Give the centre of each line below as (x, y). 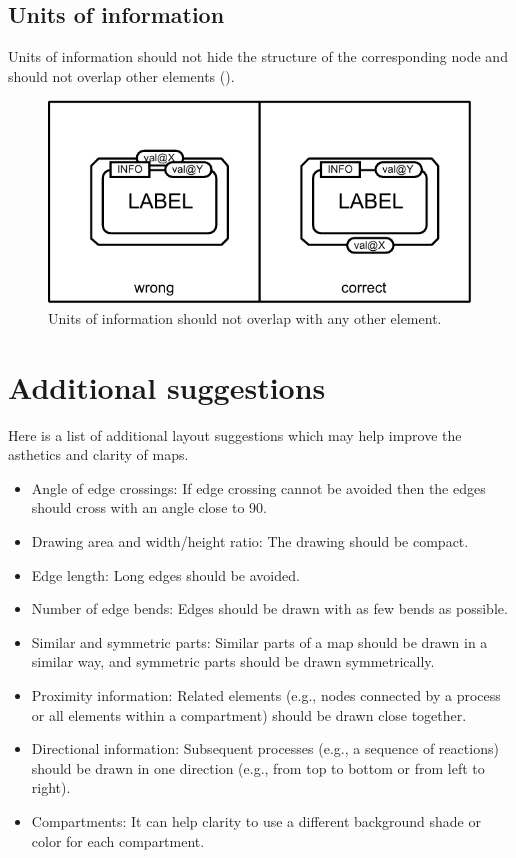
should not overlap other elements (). (121, 75)
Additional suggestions (167, 386)
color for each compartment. (118, 840)
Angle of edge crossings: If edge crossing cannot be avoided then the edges (258, 487)
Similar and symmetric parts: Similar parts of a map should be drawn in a (259, 641)
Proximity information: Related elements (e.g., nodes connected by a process (266, 694)
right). (51, 787)
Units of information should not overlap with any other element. (245, 317)
